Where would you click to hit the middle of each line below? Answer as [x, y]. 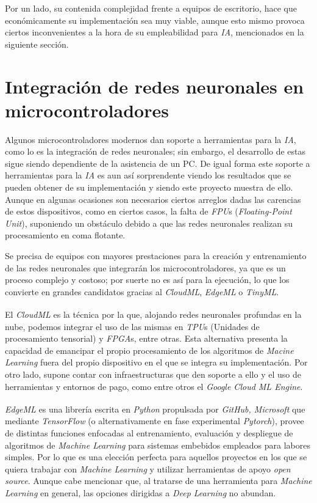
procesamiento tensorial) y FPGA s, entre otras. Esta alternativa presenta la [146, 338]
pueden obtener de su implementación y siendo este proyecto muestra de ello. [149, 187]
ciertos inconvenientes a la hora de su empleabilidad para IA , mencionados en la [155, 32]
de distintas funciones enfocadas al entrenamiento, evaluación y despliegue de [149, 433]
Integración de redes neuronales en [155, 86]
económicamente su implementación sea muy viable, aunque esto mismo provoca [155, 20]
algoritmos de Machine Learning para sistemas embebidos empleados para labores [158, 445]
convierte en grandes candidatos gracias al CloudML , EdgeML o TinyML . [142, 291]
